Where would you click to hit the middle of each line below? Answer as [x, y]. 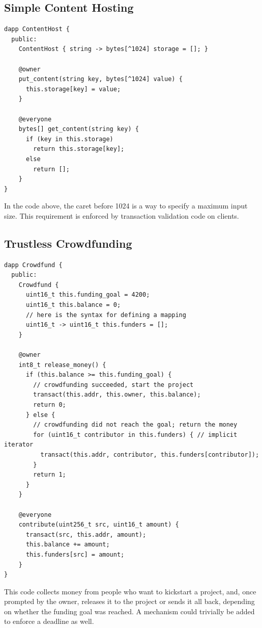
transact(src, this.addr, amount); [86, 534]
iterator [19, 445]
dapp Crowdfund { [33, 265]
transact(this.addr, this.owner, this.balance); [117, 395]
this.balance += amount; [68, 545]
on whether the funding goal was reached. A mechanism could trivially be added [129, 611]
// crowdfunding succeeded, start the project [113, 385]
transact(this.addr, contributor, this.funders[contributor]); [150, 454]
